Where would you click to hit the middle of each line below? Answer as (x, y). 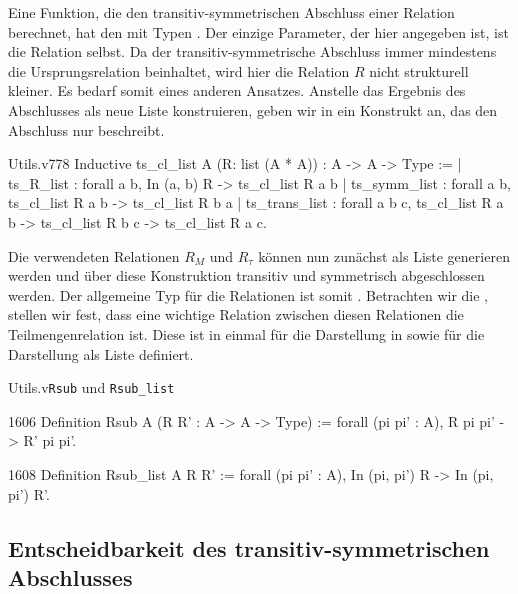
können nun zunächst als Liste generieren (384, 255)
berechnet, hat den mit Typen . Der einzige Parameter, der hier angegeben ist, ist (258, 31)
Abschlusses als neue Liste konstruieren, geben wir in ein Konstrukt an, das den (253, 109)
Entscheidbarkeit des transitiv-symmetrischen (249, 547)
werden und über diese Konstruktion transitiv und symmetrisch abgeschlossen (246, 275)
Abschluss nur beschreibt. (86, 129)
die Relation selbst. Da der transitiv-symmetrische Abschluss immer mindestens (252, 51)
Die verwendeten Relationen (94, 255)
